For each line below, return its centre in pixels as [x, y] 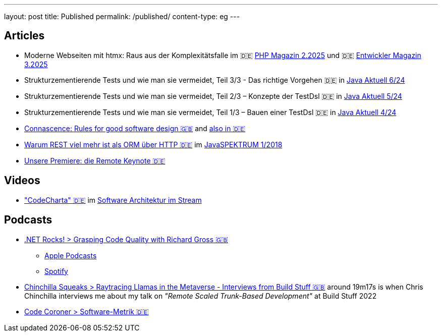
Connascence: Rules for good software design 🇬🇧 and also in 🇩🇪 [135, 128]
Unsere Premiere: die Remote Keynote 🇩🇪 [95, 160]
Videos [22, 181]
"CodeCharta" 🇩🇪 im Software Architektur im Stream [113, 200]
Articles [24, 36]
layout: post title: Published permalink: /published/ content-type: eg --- [122, 16]
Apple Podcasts [71, 255]
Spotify [56, 271]
